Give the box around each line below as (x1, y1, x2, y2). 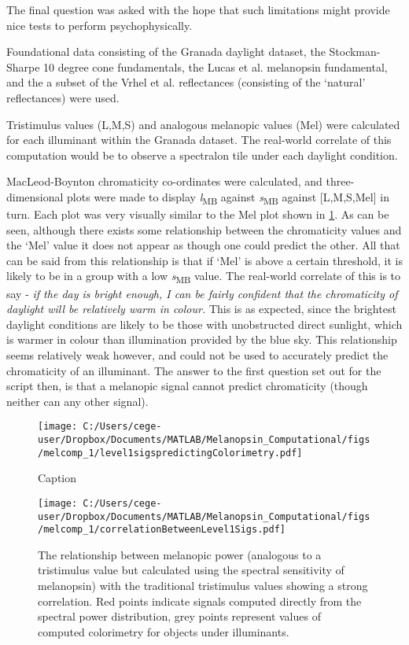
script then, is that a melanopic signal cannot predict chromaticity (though (6, 378, 368, 394)
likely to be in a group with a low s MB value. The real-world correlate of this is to (6, 267, 401, 286)
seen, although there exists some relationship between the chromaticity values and (6, 221, 402, 238)
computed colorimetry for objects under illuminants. (38, 623, 289, 639)
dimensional (6, 188, 64, 205)
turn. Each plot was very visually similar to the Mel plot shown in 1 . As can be (6, 206, 389, 223)
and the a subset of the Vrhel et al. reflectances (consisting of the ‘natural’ (6, 74, 366, 90)
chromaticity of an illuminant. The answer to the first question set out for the (6, 362, 381, 378)
